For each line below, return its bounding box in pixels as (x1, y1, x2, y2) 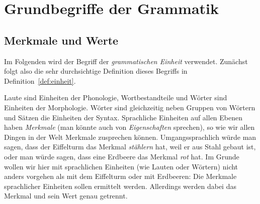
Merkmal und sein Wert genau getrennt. (4, 190, 128, 201)
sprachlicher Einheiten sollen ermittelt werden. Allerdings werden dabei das (4, 180, 236, 191)
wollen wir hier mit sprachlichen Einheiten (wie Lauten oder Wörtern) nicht (4, 161, 238, 171)
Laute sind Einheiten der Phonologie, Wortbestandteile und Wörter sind (4, 92, 227, 103)
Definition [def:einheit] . (4, 75, 76, 86)
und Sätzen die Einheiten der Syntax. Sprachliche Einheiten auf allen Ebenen (4, 112, 243, 122)
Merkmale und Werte (4, 32, 119, 48)
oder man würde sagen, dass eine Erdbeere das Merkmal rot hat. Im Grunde (4, 151, 239, 161)
